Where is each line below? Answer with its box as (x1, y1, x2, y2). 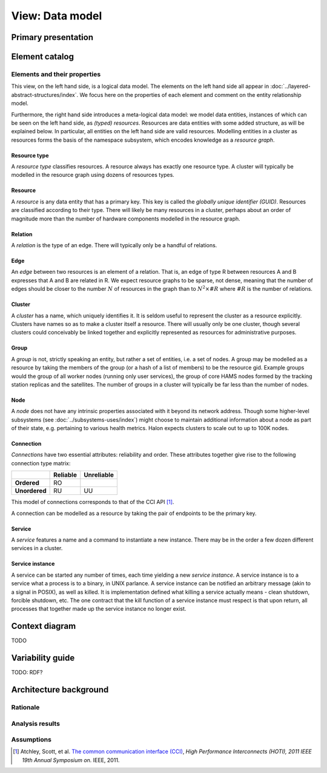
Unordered (15, 486, 47, 495)
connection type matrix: (11, 459, 71, 466)
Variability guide (11, 653, 75, 663)
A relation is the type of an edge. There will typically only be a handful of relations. (11, 242, 217, 249)
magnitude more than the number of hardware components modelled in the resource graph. (11, 215, 240, 222)
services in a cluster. (11, 545, 63, 552)
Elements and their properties (11, 70, 101, 78)
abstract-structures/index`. (11, 91, 79, 98)
